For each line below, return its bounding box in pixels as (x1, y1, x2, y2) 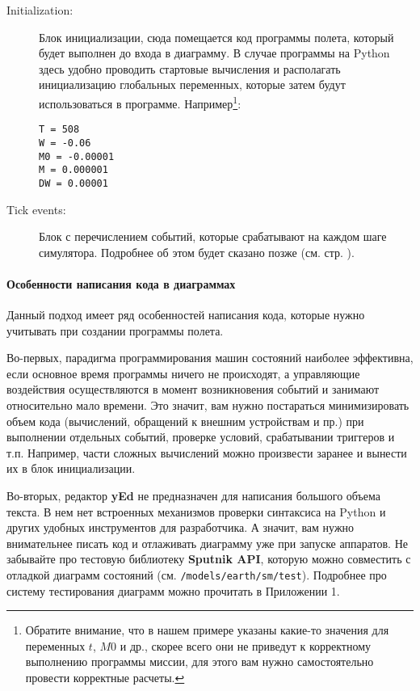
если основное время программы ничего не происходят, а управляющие (6, 364, 360, 381)
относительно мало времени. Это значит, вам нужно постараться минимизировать (6, 397, 409, 414)
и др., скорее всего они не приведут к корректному (120, 637, 372, 654)
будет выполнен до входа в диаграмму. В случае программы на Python (39, 44, 390, 61)
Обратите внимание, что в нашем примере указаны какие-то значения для (25, 621, 389, 638)
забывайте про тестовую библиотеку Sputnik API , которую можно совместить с (6, 550, 411, 567)
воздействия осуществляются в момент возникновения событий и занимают (6, 381, 380, 398)
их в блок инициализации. (6, 460, 136, 477)
